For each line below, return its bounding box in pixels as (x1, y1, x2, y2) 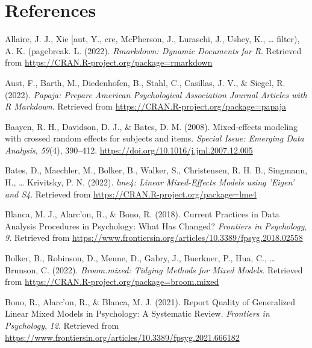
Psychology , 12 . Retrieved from (5, 319, 119, 331)
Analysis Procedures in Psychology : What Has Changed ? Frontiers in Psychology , (5, 219, 307, 232)
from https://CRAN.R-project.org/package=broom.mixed (5, 275, 219, 288)
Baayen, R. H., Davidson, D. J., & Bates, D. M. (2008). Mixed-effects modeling (5, 120, 298, 132)
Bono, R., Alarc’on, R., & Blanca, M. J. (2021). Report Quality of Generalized (5, 295, 296, 308)
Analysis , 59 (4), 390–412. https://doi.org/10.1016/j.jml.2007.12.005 (5, 143, 253, 156)
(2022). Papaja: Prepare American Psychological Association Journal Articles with (5, 88, 307, 101)
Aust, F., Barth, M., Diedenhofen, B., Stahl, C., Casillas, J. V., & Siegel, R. (5, 76, 285, 89)
